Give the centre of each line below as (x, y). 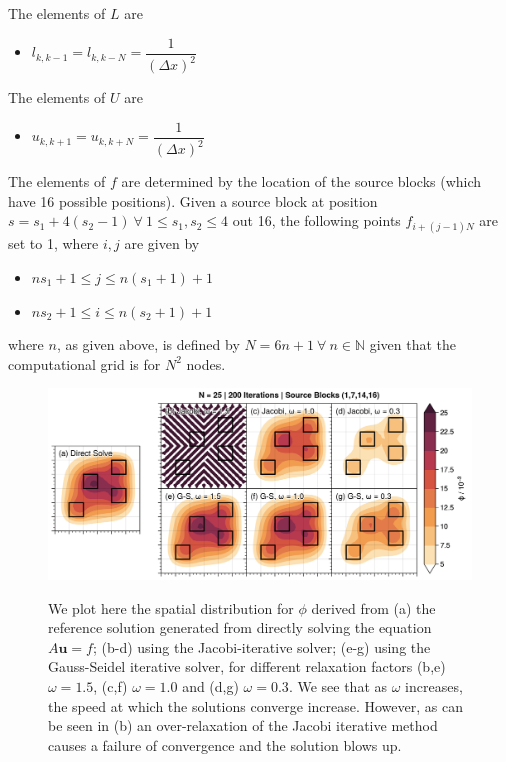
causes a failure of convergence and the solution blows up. (225, 744)
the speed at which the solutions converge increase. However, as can (255, 705)
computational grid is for (84, 363)
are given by (162, 243)
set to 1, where (53, 243)
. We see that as (338, 686)
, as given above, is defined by (148, 344)
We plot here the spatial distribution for (171, 607)
